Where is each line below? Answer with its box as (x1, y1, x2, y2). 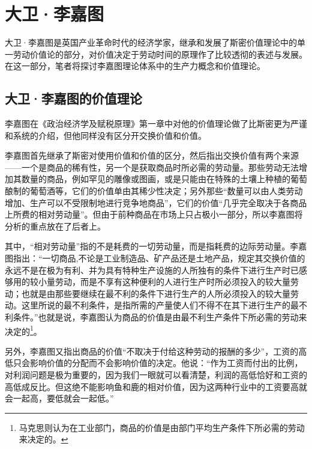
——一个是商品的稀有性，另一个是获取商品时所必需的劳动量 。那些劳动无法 (5, 160, 299, 173)
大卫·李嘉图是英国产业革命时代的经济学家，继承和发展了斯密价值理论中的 (5, 36, 297, 49)
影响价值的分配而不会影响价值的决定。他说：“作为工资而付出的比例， (29, 356, 303, 369)
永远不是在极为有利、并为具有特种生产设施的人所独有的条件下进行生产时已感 (5, 263, 307, 276)
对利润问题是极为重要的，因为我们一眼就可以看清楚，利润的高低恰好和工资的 (5, 368, 307, 381)
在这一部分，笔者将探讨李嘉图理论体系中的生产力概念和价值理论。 (5, 60, 265, 72)
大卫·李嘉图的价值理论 (5, 89, 142, 108)
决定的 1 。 (5, 323, 42, 337)
